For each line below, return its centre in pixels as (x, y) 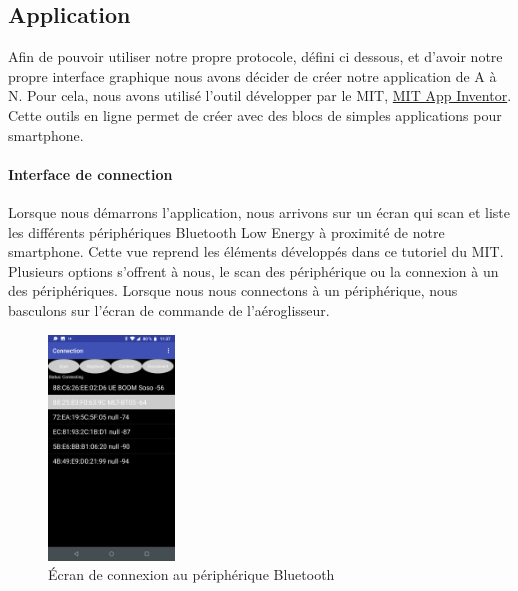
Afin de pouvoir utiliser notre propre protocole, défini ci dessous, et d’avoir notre (255, 56)
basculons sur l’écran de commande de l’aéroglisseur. (169, 309)
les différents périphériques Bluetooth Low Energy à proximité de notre (226, 231)
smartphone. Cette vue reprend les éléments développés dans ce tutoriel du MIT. (256, 251)
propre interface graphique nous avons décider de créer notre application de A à (252, 75)
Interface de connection (90, 173)
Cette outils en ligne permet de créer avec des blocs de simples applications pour (255, 114)
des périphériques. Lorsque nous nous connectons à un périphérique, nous (233, 290)
